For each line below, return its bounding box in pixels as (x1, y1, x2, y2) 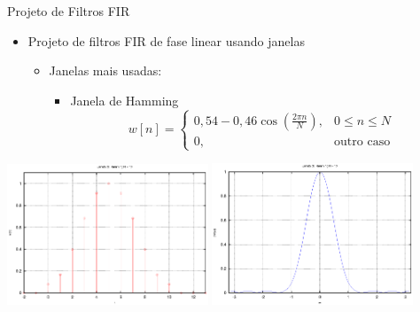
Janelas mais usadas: (49, 61, 162, 80)
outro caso (334, 135, 391, 148)
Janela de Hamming (70, 90, 179, 109)
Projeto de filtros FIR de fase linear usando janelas (27, 31, 305, 50)
